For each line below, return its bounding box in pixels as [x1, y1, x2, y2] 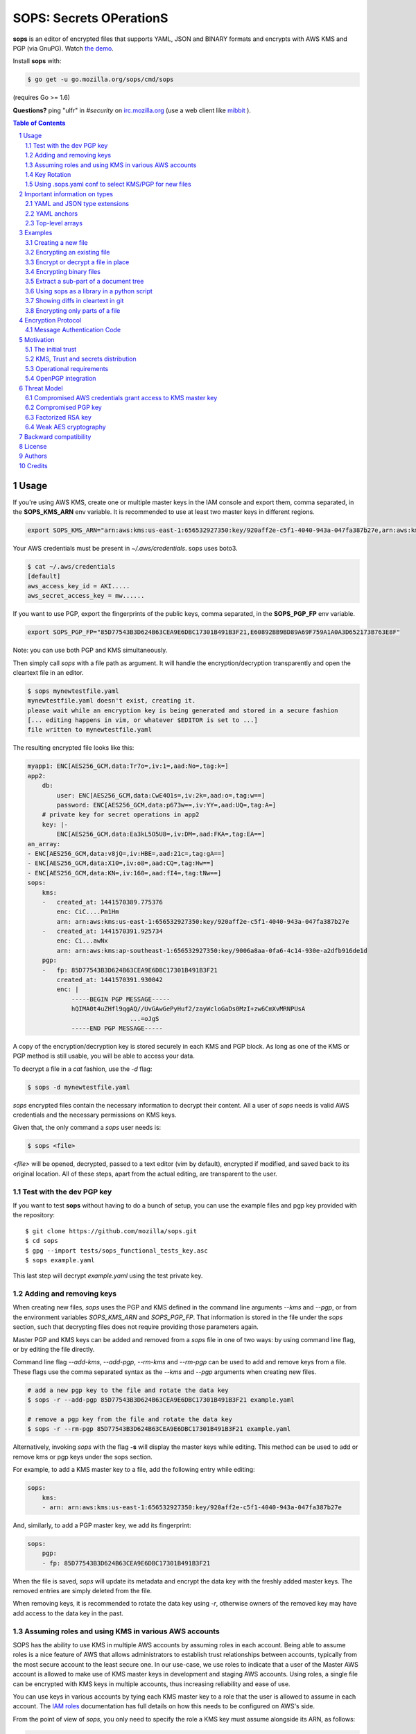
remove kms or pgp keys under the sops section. [12, 1452, 153, 1461]
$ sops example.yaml [25, 1256, 95, 1264]
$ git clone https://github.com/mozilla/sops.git [25, 1227, 198, 1235]
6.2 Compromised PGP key [25, 403, 102, 412]
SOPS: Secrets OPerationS [12, 10, 168, 26]
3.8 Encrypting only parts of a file [25, 306, 121, 315]
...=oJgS [129, 1015, 159, 1022]
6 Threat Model [19, 384, 63, 392]
